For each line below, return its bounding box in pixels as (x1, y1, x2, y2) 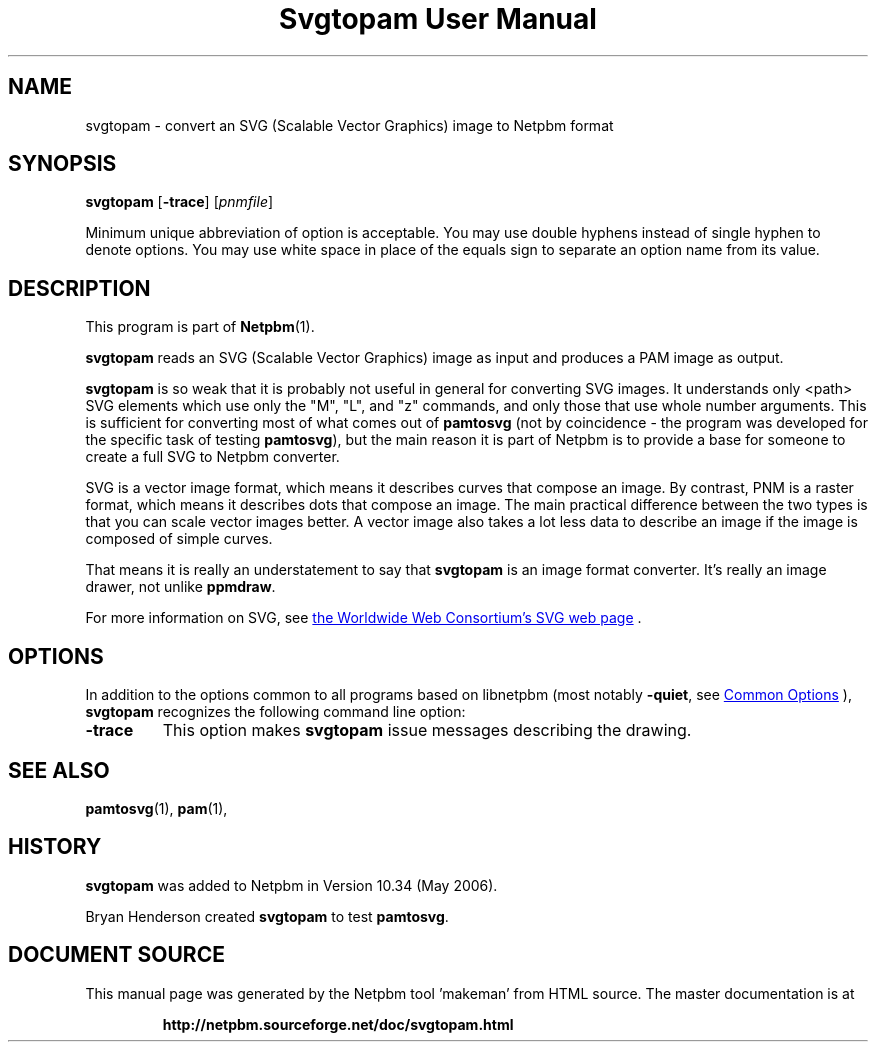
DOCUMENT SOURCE (8, 942, 225, 968)
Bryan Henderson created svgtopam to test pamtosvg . (85, 907, 449, 925)
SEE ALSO (8, 757, 110, 783)
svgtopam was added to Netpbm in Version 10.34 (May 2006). (85, 876, 498, 894)
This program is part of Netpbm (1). (85, 318, 315, 336)
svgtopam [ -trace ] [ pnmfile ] (85, 193, 274, 211)
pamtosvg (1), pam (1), (85, 799, 228, 817)
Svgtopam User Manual (279, 2, 597, 36)
